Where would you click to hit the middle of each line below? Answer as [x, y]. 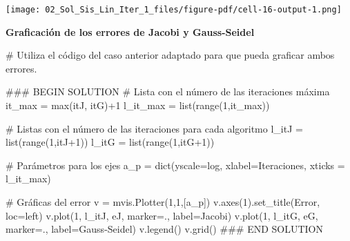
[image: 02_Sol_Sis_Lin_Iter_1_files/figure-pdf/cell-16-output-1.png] [174, 10]
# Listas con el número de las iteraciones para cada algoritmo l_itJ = [154, 128]
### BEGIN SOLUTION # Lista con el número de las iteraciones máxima [168, 91]
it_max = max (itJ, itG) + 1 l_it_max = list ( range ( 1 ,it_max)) [138, 105]
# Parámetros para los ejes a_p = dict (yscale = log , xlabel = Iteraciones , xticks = [175, 165]
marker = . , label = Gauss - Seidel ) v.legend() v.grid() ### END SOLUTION [165, 229]
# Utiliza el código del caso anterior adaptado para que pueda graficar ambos [170, 55]
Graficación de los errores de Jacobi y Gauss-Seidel [130, 31]
